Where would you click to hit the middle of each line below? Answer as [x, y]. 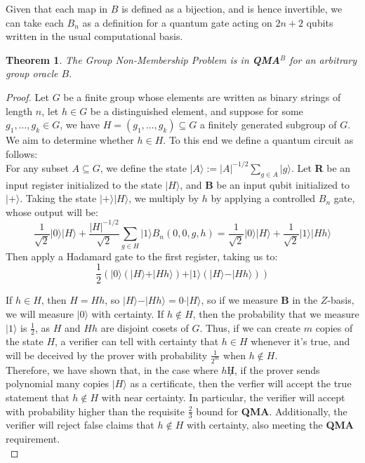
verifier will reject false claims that [80, 425]
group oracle [32, 73]
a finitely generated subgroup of [268, 125]
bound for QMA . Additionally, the [272, 411]
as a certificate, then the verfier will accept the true [241, 383]
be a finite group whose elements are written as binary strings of [202, 96]
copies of [334, 327]
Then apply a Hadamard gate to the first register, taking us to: [142, 256]
